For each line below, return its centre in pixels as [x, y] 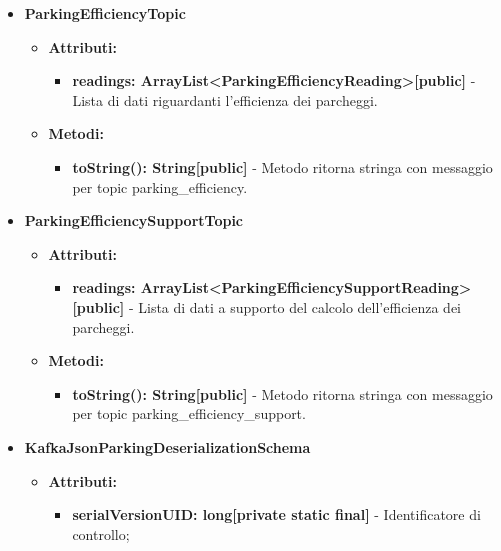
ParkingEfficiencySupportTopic [134, 220]
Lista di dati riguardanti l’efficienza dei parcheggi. [225, 99]
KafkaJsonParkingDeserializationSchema [167, 446]
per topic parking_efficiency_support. [189, 413]
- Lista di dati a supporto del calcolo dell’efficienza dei [295, 306]
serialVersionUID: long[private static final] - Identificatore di [276, 514]
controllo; [101, 533]
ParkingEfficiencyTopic [105, 13]
